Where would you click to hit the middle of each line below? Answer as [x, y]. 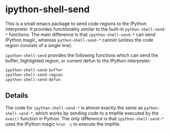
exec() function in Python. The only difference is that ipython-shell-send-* [84, 119]
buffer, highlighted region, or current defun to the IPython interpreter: [78, 60]
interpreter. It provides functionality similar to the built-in [65, 29]
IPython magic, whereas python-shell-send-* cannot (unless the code [79, 40]
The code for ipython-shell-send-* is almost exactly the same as [74, 108]
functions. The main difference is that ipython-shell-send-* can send [82, 34]
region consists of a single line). [39, 45]
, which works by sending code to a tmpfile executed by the [95, 113]
